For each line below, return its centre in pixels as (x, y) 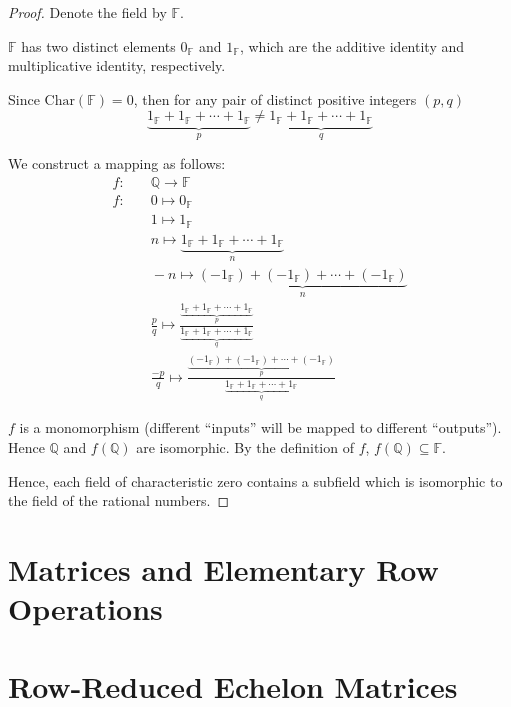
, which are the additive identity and (352, 45)
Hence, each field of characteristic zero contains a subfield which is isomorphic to (255, 480)
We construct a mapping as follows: (117, 163)
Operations (85, 608)
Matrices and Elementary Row (223, 568)
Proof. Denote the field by (87, 12)
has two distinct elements (98, 45)
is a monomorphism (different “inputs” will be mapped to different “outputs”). (260, 427)
